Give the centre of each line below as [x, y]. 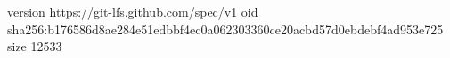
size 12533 [35, 46]
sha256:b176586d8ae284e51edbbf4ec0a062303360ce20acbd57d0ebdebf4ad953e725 [225, 29]
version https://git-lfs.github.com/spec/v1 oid [133, 11]
